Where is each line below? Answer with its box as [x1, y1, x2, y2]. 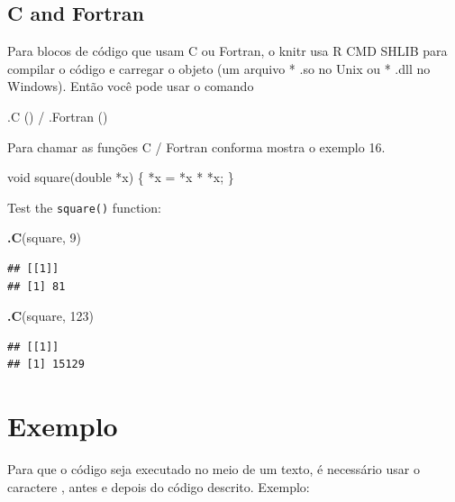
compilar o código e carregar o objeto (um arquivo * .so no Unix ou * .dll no [7, 59, 431, 78]
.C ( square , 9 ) [7, 228, 81, 247]
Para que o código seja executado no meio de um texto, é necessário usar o [7, 460, 420, 479]
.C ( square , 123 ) [7, 306, 94, 325]
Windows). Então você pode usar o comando [7, 77, 254, 96]
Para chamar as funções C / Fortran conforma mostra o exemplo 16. [7, 137, 386, 156]
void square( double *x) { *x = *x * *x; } [7, 168, 234, 187]
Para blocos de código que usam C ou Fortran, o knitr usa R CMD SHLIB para [7, 41, 448, 60]
